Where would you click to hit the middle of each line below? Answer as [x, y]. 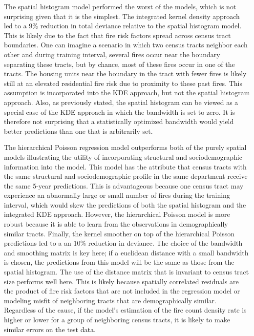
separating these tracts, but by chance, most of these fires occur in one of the [119, 64]
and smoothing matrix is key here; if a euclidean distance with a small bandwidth [126, 252]
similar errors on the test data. [50, 329]
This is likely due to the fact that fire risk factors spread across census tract [117, 35]
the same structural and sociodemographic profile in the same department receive [126, 176]
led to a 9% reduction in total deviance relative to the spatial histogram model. [123, 26]
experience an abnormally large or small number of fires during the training [117, 195]
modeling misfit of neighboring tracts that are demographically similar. [110, 300]
